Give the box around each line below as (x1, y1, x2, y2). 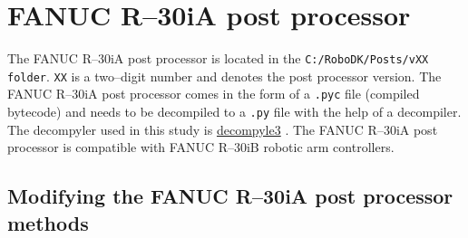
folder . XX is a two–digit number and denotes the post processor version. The (7, 66, 442, 85)
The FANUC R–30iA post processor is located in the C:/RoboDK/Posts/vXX (7, 49, 429, 68)
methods (7, 208, 89, 236)
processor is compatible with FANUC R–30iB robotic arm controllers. (7, 138, 395, 157)
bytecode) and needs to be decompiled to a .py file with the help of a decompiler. (7, 102, 462, 121)
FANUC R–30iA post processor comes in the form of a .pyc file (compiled (7, 84, 420, 103)
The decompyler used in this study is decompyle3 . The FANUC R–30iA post (7, 119, 438, 138)
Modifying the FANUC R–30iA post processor (7, 182, 453, 210)
